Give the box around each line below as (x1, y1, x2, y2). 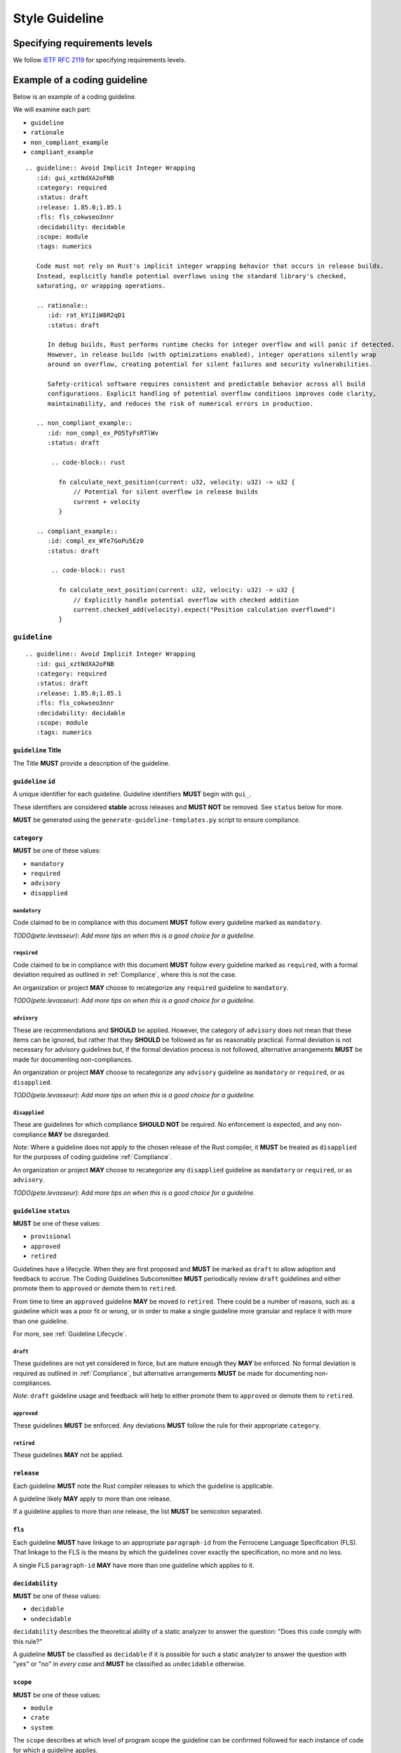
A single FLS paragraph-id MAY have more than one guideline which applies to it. (13, 1561, 255, 1569)
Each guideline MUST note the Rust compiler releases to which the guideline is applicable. (13, 1482, 274, 1490)
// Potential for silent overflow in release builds (73, 488, 259, 496)
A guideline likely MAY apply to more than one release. (13, 1494, 172, 1503)
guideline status (13, 1207, 70, 1214)
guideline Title (13, 746, 62, 754)
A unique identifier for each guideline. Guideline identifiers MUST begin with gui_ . (13, 790, 252, 799)
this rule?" (13, 1637, 43, 1646)
